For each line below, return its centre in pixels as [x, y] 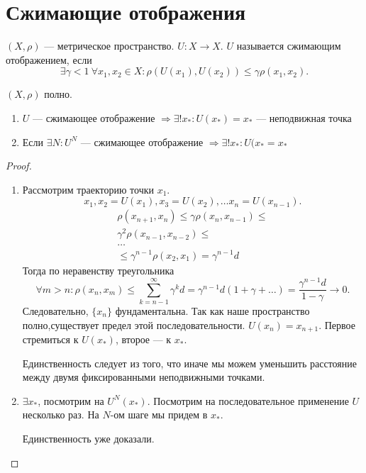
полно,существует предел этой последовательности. [134, 324]
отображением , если [49, 59]
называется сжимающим [289, 46]
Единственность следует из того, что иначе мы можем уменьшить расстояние [189, 363]
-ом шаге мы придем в [159, 414]
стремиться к [50, 339]
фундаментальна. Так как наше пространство [212, 311]
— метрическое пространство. [109, 46]
